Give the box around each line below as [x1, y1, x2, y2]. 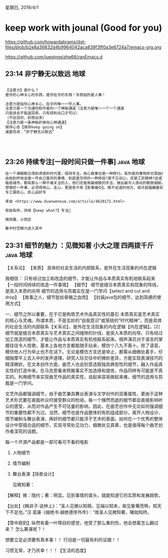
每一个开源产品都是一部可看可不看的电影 [5, 439, 88, 445]
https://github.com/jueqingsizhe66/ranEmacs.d [5, 54, 102, 60]
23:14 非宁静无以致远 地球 [5, 70, 85, 78]
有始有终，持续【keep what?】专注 [5, 208, 69, 213]
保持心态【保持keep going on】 [5, 124, 64, 129]
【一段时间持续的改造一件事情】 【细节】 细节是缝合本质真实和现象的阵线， [5, 282, 161, 288]
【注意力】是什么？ [5, 87, 39, 93]
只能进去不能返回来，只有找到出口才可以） [5, 111, 80, 116]
